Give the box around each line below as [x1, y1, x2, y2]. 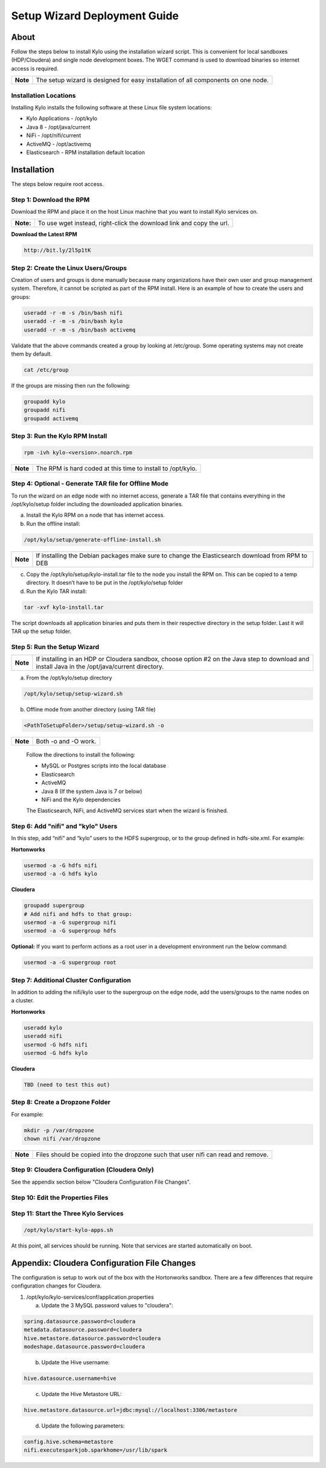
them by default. [11, 350, 53, 357]
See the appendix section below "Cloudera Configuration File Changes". [11, 1178, 191, 1185]
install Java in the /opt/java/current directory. [36, 662, 164, 671]
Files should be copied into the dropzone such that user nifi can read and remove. [36, 1150, 269, 1159]
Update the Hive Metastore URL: [41, 1391, 122, 1398]
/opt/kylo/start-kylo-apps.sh [24, 1226, 113, 1233]
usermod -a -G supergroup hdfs [24, 928, 117, 934]
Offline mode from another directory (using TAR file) [26, 706, 156, 713]
